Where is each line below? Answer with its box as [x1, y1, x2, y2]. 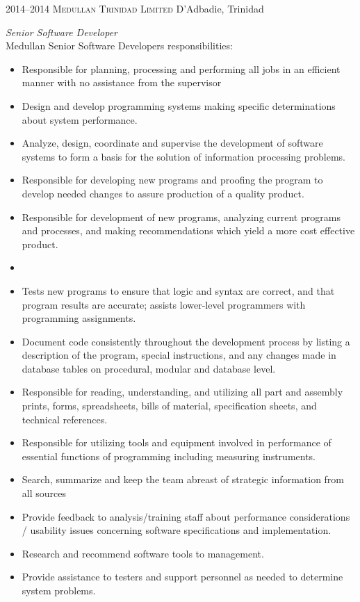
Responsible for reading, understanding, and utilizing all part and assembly [22, 384, 343, 399]
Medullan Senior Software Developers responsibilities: [6, 38, 233, 53]
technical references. [22, 412, 108, 426]
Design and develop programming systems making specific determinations [22, 98, 336, 113]
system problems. [22, 583, 96, 597]
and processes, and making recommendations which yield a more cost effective [22, 223, 355, 238]
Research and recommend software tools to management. [22, 546, 264, 560]
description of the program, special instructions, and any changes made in [22, 348, 336, 362]
